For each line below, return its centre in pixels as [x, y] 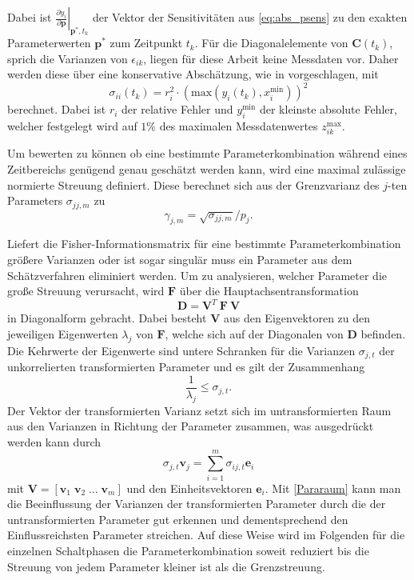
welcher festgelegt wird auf [72, 126]
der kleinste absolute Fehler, [328, 109]
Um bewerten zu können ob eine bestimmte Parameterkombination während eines [207, 153]
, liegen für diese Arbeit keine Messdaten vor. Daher [271, 58]
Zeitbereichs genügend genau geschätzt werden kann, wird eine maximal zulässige [207, 169]
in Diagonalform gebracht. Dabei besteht [107, 318]
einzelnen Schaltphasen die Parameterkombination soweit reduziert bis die [188, 550]
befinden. [383, 333]
